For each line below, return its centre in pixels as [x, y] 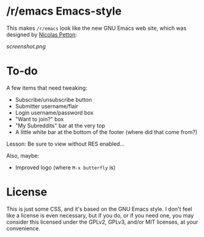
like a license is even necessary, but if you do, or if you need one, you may [100, 215]
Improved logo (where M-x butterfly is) [65, 167]
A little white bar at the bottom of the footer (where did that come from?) [106, 132]
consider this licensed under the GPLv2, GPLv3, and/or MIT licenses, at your [102, 222]
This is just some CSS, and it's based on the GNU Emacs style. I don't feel [99, 209]
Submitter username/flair [46, 106]
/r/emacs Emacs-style [64, 11]
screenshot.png [26, 46]
